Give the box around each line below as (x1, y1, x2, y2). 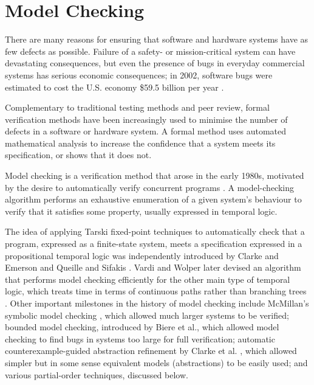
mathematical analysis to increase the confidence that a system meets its (5, 136, 276, 149)
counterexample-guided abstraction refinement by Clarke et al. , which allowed (5, 344, 297, 357)
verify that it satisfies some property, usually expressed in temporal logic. (5, 204, 278, 217)
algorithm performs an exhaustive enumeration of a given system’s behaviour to (5, 193, 302, 206)
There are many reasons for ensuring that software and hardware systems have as (5, 33, 309, 46)
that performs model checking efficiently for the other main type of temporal (5, 272, 290, 285)
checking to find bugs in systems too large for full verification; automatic (5, 332, 275, 345)
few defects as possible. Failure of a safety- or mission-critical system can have (5, 44, 296, 57)
